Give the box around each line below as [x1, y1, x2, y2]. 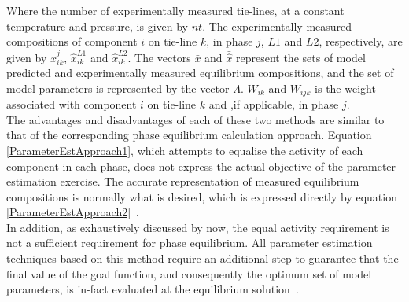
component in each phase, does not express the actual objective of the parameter [6, 157, 396, 174]
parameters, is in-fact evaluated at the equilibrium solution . [6, 281, 299, 297]
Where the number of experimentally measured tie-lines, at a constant [6, 2, 345, 18]
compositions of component [6, 33, 138, 50]
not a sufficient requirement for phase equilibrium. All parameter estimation [6, 234, 373, 251]
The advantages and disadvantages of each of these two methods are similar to [6, 111, 385, 127]
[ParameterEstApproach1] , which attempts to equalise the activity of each [6, 142, 363, 158]
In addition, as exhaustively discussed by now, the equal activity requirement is [6, 219, 389, 235]
